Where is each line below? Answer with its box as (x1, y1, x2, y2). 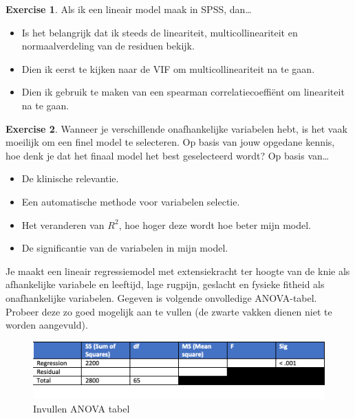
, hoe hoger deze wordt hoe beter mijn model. (118, 217, 311, 232)
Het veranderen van (21, 217, 105, 232)
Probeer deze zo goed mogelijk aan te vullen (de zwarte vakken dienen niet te (6, 304, 332, 318)
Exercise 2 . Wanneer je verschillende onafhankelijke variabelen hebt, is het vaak (6, 121, 347, 135)
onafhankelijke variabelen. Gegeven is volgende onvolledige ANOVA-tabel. (6, 290, 317, 305)
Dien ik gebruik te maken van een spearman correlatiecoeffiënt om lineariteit (21, 85, 345, 99)
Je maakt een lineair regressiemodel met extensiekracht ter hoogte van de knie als (6, 263, 350, 278)
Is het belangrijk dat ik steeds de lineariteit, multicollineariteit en (21, 25, 298, 39)
